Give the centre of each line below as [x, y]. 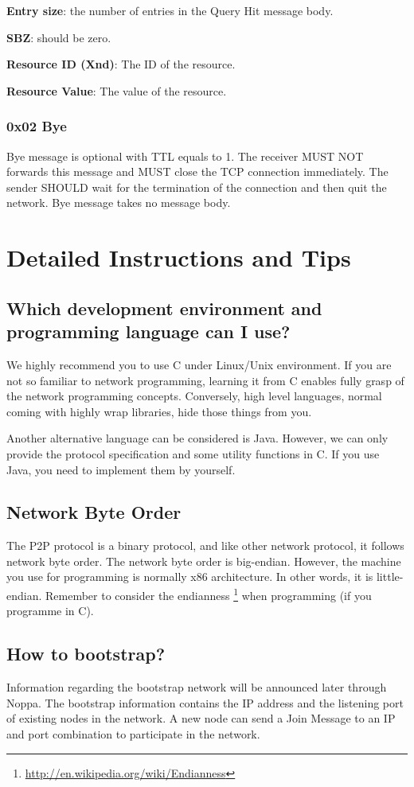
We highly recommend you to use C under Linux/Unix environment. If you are [199, 364]
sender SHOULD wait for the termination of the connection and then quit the [197, 187]
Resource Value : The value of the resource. [117, 90]
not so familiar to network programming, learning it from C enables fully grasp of [205, 380]
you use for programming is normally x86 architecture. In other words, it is [190, 577]
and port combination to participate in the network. [133, 733]
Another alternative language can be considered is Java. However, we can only [197, 438]
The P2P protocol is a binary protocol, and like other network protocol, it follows [205, 545]
